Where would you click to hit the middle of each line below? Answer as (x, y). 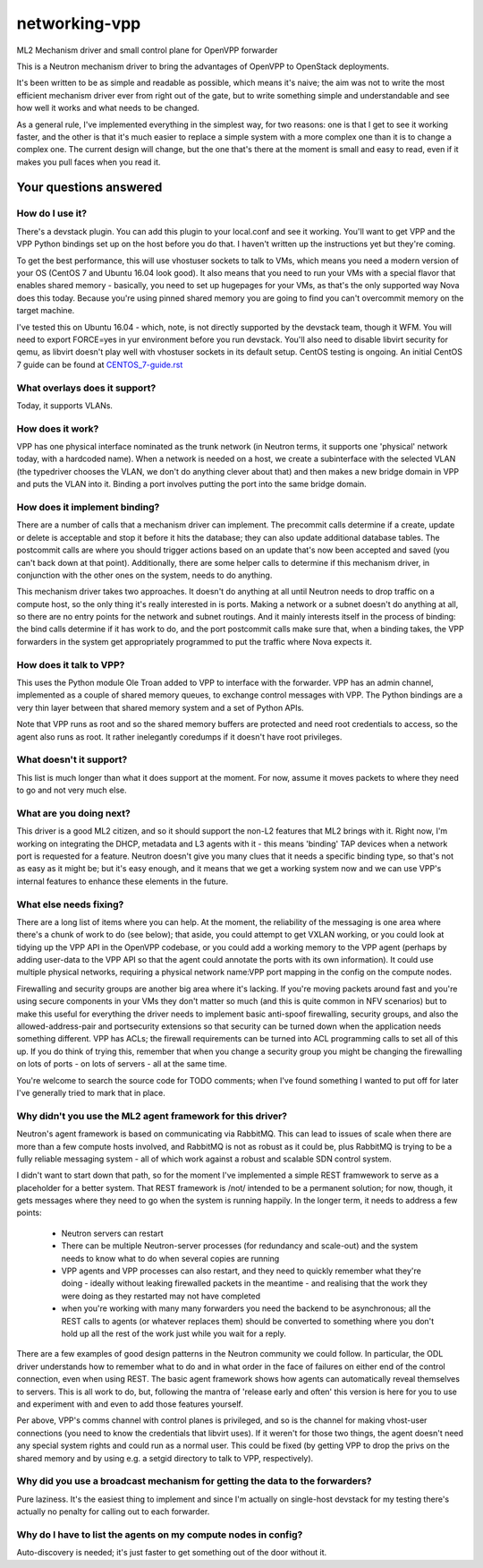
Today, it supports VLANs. (65, 405)
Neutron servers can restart (112, 1233)
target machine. (46, 311)
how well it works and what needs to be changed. (108, 108)
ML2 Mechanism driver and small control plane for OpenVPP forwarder (147, 50)
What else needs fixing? (70, 904)
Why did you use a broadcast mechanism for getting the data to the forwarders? (194, 1481)
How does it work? (58, 428)
